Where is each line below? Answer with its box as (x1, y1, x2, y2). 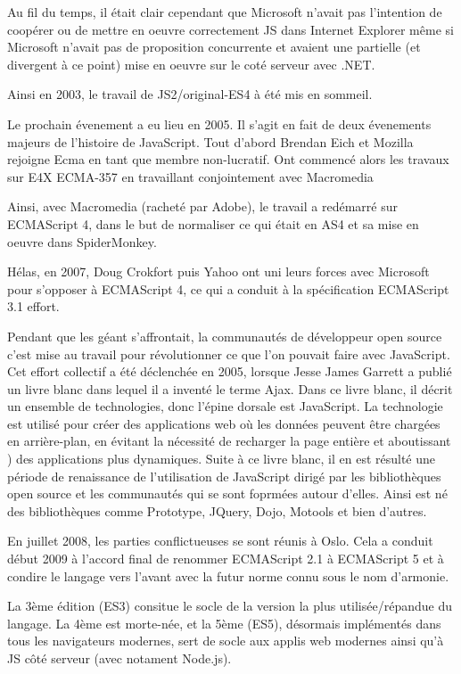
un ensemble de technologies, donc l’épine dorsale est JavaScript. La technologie (7, 397, 443, 415)
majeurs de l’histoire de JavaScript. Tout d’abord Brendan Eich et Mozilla (7, 132, 414, 151)
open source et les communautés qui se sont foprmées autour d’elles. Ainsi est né (7, 484, 448, 503)
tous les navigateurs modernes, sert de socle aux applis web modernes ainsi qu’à (7, 631, 444, 650)
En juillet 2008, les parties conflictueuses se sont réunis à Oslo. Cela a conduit (7, 531, 433, 550)
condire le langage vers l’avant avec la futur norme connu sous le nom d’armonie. (7, 566, 449, 585)
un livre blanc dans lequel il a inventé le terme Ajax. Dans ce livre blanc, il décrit (7, 379, 453, 398)
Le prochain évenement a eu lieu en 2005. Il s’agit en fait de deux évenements (7, 114, 432, 133)
